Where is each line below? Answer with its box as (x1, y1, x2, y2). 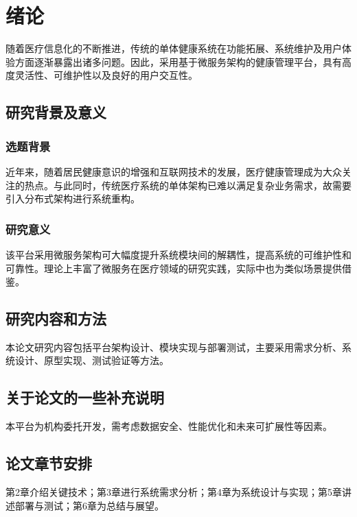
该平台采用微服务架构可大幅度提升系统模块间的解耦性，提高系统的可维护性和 (5, 247, 352, 261)
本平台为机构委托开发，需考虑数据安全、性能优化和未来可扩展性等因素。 (5, 419, 332, 433)
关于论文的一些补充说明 (5, 387, 164, 408)
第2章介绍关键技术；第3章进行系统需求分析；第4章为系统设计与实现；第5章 (5, 485, 342, 499)
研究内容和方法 (5, 308, 106, 329)
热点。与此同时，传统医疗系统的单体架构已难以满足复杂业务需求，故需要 (24, 178, 352, 192)
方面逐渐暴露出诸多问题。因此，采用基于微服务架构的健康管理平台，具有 (14, 54, 342, 69)
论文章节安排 (5, 453, 92, 474)
